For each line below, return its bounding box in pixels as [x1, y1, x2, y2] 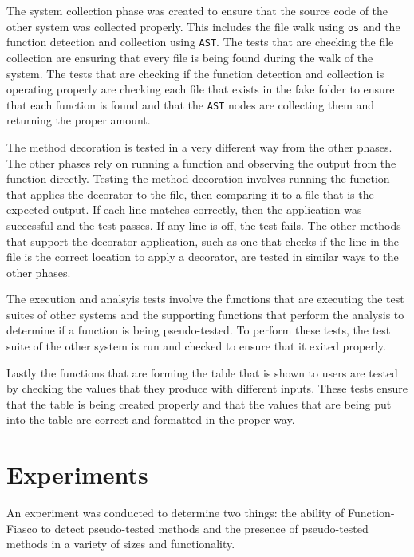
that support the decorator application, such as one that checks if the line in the [6, 232, 399, 249]
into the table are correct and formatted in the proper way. [6, 411, 295, 428]
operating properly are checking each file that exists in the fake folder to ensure [6, 81, 395, 97]
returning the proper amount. [6, 112, 151, 128]
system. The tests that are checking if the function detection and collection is [6, 65, 384, 81]
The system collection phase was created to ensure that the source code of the [6, 2, 388, 18]
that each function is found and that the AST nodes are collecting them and [6, 96, 375, 113]
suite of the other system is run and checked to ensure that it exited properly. [6, 338, 386, 354]
